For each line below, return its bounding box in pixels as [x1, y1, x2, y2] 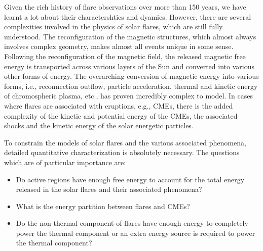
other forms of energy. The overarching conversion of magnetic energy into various [4, 71, 259, 81]
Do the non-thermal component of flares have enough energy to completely [16, 218, 248, 228]
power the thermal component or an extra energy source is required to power [16, 227, 255, 238]
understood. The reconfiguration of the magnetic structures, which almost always [4, 31, 256, 41]
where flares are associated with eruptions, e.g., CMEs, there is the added [4, 100, 233, 111]
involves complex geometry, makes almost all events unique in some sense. [4, 41, 234, 52]
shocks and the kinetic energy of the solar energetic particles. [4, 120, 194, 131]
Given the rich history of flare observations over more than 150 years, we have [4, 2, 246, 12]
